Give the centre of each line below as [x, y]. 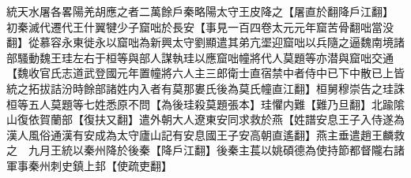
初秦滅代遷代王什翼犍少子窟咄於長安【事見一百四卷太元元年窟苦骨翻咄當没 [200, 26]
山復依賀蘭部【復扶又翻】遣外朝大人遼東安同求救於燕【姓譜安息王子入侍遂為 [205, 119]
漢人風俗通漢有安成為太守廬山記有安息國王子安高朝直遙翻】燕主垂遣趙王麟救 [205, 134]
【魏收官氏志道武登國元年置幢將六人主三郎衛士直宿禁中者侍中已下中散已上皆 [205, 73]
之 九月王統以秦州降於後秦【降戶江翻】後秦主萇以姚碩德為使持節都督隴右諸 [205, 150]
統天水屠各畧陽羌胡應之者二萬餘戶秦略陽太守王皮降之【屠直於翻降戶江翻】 [197, 11]
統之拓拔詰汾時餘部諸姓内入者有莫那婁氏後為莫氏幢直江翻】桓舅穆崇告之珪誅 [205, 88]
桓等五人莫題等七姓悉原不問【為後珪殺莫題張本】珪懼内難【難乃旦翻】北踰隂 [205, 104]
